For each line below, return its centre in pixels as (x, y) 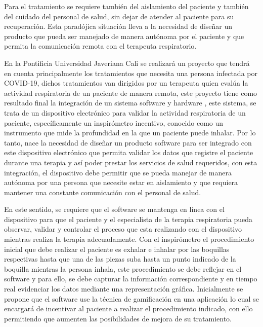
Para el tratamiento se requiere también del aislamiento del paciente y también (126, 6)
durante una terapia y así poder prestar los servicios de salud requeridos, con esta (131, 162)
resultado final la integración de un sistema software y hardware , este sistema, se (130, 103)
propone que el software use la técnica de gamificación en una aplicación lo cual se (131, 298)
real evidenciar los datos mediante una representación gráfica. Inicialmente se (124, 289)
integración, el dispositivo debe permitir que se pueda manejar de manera (118, 172)
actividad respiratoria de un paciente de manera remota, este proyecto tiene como (131, 93)
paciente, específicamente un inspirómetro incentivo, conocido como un (114, 122)
